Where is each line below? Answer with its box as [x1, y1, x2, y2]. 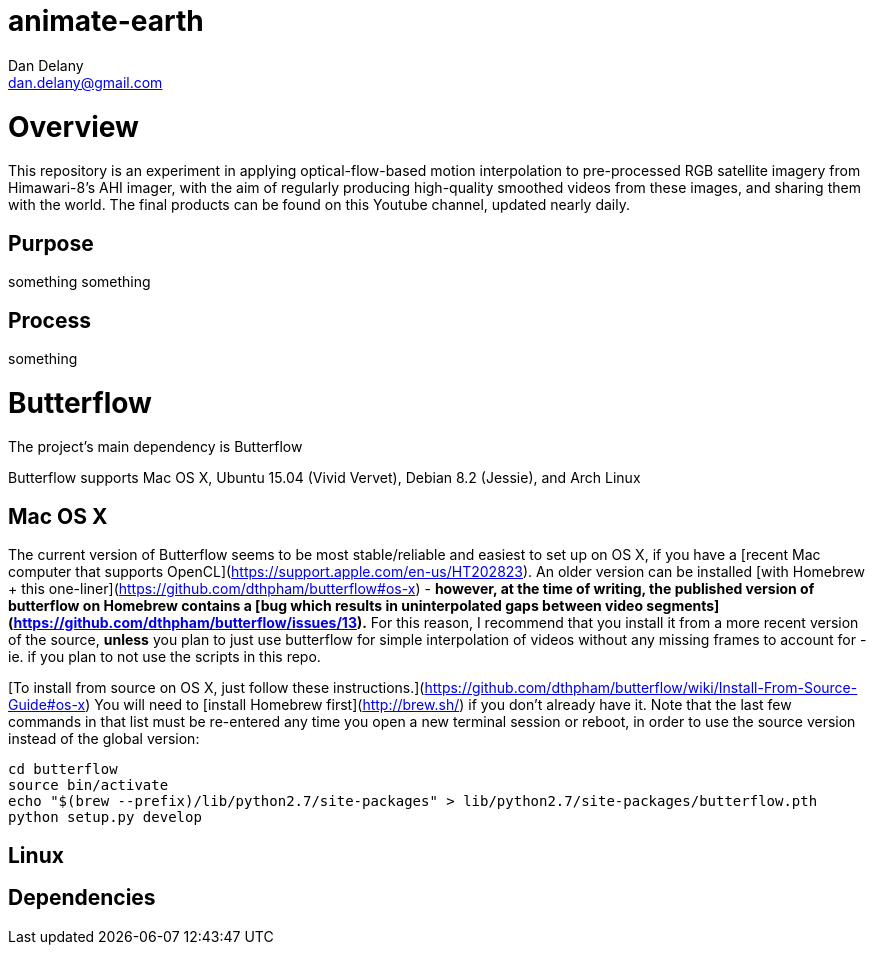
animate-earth [8, 4, 204, 38]
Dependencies [8, 885, 156, 911]
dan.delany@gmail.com [8, 73, 163, 91]
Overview [8, 109, 139, 144]
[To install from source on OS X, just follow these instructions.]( [8, 679, 425, 697]
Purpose [8, 230, 94, 256]
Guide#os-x [8, 696, 86, 714]
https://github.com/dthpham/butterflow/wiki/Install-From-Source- [424, 679, 858, 697]
